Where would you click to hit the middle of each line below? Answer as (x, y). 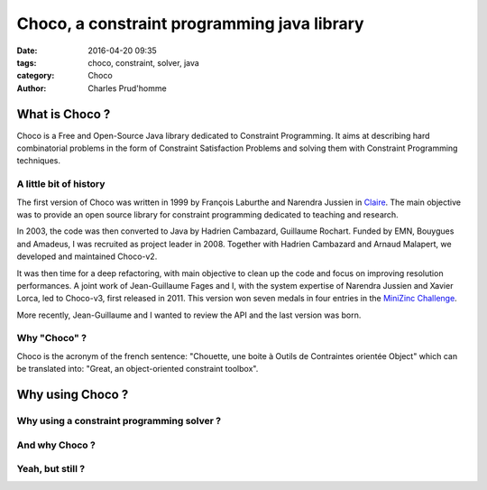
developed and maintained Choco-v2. (87, 256)
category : (36, 76)
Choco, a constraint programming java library (190, 23)
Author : (32, 88)
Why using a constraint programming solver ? (119, 421)
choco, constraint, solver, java (144, 62)
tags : (27, 62)
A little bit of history (61, 184)
